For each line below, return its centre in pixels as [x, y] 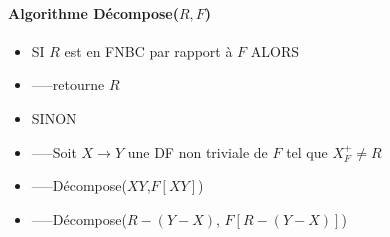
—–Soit [54, 151]
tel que [307, 151]
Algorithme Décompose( [93, 12]
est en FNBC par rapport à [148, 50]
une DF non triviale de [197, 151]
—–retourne [68, 84]
